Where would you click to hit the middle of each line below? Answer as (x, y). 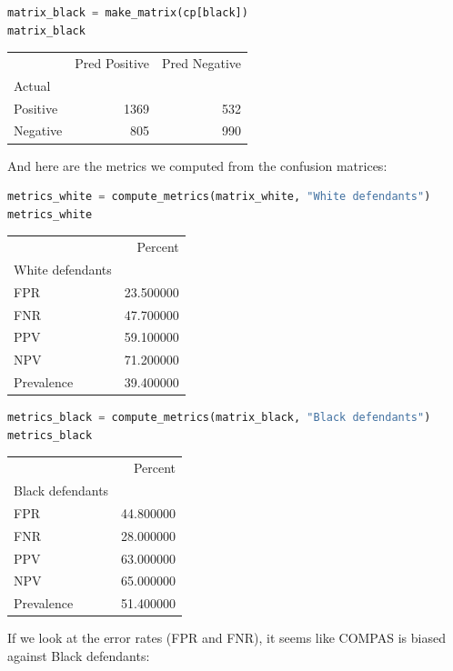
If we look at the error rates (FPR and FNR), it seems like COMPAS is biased (226, 638)
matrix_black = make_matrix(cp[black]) (128, 13)
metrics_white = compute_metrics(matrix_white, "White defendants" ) (219, 197)
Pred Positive (112, 62)
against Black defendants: (79, 655)
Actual (32, 85)
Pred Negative (202, 62)
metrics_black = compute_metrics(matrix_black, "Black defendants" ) (219, 418)
